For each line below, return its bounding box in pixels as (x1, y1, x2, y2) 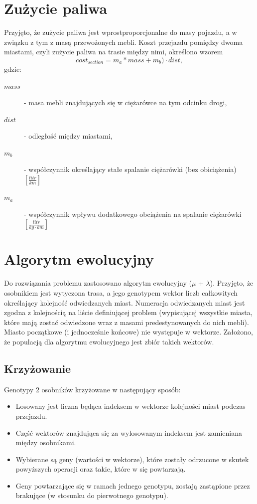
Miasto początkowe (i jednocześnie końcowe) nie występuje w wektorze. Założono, (4, 327, 253, 337)
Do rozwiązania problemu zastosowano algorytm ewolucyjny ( (4, 278, 192, 288)
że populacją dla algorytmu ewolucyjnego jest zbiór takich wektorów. (4, 336, 214, 346)
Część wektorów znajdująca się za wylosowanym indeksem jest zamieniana (15, 427, 242, 438)
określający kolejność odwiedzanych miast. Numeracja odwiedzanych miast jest (4, 297, 245, 308)
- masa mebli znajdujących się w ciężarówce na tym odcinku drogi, (24, 97, 227, 108)
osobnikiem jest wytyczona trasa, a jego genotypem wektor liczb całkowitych (4, 287, 238, 298)
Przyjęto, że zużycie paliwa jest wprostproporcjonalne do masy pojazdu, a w (4, 27, 237, 37)
